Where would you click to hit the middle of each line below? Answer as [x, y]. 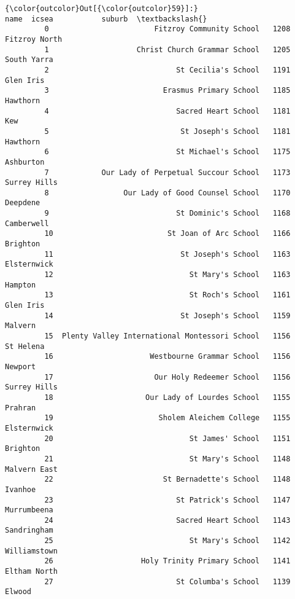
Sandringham [29, 530]
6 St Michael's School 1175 [167, 152]
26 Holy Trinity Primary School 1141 [167, 561]
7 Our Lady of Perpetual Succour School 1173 [167, 172]
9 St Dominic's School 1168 [167, 213]
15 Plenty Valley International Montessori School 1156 [167, 336]
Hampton [21, 285]
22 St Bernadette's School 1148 [167, 480]
